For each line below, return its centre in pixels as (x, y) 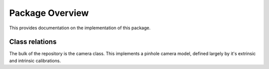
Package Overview (49, 13)
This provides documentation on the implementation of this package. (80, 28)
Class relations (33, 42)
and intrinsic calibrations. (35, 61)
